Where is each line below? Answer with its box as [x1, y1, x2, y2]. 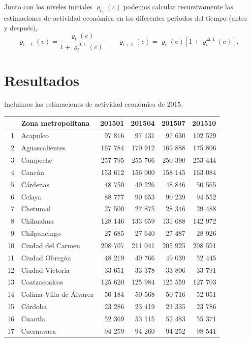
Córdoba [21, 301, 47, 312]
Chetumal [21, 203, 51, 214]
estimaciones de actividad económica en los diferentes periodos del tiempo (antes [4, 13, 247, 23]
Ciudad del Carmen [21, 240, 80, 250]
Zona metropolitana [21, 117, 90, 128]
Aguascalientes [21, 142, 65, 153]
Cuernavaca [21, 325, 56, 336]
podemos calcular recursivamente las [123, 1, 233, 11]
